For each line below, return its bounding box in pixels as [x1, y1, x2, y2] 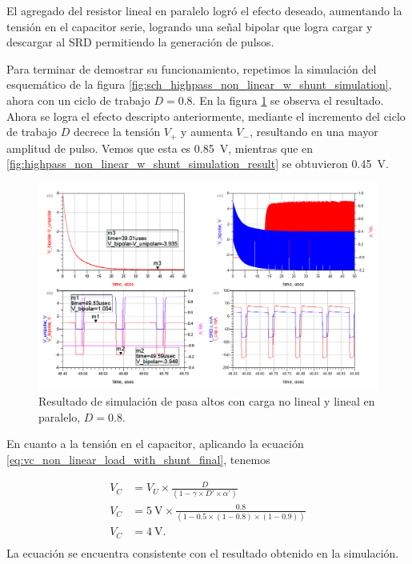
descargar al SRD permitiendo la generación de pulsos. [6, 34, 274, 50]
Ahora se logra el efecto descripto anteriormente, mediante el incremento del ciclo [6, 107, 406, 124]
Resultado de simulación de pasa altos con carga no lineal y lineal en [38, 393, 375, 410]
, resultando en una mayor [249, 123, 378, 140]
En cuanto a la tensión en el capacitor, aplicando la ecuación [6, 435, 304, 452]
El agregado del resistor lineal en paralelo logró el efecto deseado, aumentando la [6, 2, 402, 18]
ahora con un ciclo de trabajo [6, 91, 150, 108]
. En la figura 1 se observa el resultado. [192, 91, 384, 108]
